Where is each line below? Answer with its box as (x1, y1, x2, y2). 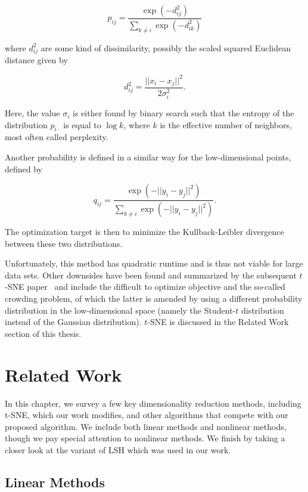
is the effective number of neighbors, (160, 118, 292, 131)
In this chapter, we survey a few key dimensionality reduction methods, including (5, 397, 301, 409)
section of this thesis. (5, 327, 82, 339)
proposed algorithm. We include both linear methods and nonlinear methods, (5, 420, 287, 432)
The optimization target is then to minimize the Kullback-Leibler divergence (5, 225, 284, 238)
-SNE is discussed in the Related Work (147, 315, 289, 328)
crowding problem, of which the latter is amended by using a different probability (5, 292, 303, 305)
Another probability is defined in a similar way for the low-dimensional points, (5, 151, 291, 163)
